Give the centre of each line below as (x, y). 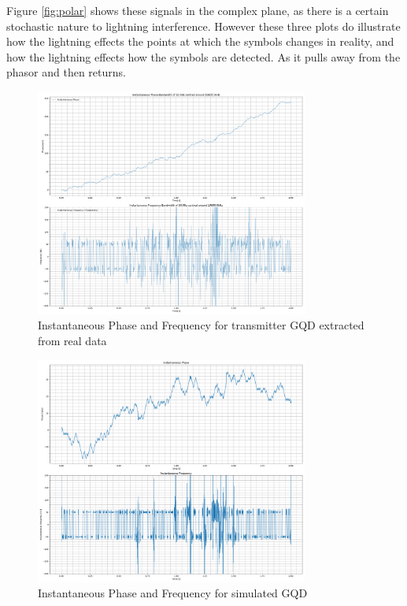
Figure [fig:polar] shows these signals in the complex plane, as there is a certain (198, 10)
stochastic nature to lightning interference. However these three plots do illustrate (203, 26)
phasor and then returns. (66, 72)
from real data (72, 340)
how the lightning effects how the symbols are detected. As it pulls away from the (203, 56)
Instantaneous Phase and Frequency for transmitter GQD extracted (201, 325)
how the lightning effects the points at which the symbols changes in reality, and (200, 41)
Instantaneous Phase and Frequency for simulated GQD (173, 593)
